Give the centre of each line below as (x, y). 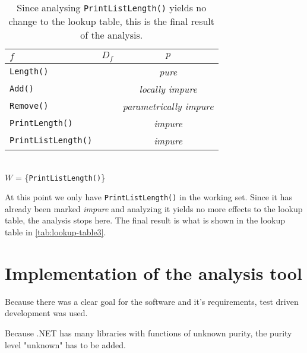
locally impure (168, 89)
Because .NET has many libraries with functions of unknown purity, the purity (148, 332)
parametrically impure (168, 106)
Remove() (29, 106)
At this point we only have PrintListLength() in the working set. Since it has (149, 197)
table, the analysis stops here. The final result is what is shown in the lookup (145, 220)
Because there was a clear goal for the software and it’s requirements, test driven (152, 301)
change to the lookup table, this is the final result (112, 21)
